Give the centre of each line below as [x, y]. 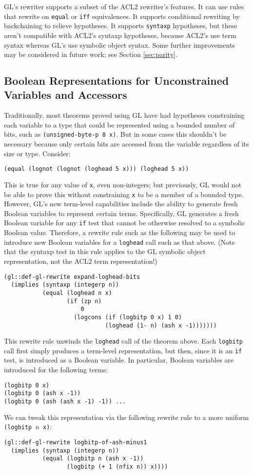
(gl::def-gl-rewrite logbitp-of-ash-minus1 [76, 442]
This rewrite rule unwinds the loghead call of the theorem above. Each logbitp [124, 341]
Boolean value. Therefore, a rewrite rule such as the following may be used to [120, 232]
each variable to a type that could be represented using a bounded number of [119, 124]
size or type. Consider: [37, 153]
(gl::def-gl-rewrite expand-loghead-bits [72, 277]
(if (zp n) [84, 301]
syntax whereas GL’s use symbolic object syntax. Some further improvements [119, 45]
